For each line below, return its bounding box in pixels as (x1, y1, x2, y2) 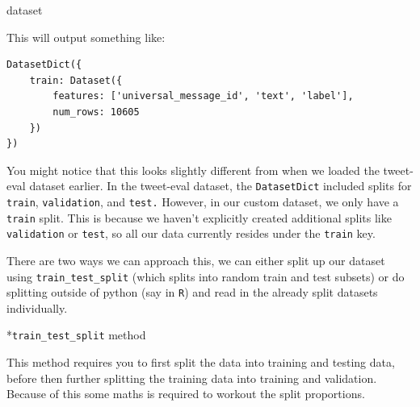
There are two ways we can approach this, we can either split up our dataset (6, 251, 385, 268)
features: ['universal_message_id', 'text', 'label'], (52, 90, 354, 102)
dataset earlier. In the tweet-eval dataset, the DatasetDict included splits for (29, 177, 412, 194)
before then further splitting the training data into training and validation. (6, 369, 377, 386)
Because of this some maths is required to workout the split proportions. (6, 385, 365, 402)
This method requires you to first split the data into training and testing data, (6, 354, 395, 371)
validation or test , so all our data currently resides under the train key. (6, 225, 376, 242)
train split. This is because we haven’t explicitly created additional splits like (6, 209, 392, 226)
